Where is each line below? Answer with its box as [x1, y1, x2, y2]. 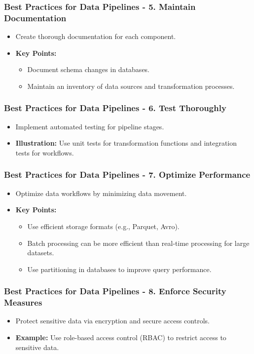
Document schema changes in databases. [27, 64, 150, 75]
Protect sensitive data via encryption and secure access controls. [15, 315, 210, 326]
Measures [4, 296, 42, 309]
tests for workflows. [15, 147, 74, 157]
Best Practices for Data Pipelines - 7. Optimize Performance [4, 168, 251, 181]
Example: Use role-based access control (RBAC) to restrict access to [15, 332, 226, 343]
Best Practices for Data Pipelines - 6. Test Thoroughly [4, 102, 226, 114]
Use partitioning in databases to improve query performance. [27, 264, 212, 274]
